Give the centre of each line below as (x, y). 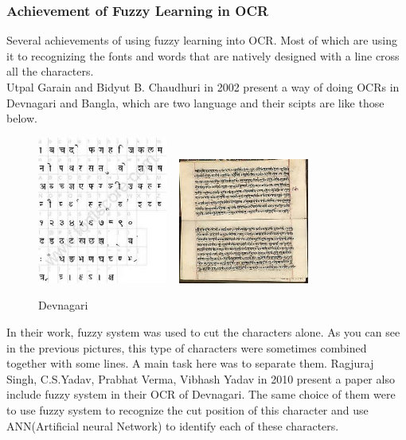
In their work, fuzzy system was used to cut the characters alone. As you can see (203, 332)
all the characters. (50, 71)
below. (22, 118)
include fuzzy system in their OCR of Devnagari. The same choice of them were (201, 394)
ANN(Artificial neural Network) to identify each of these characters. (173, 425)
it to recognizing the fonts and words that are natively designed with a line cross (203, 55)
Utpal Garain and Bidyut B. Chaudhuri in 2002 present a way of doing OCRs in (203, 87)
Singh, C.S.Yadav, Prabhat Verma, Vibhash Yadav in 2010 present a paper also (201, 378)
